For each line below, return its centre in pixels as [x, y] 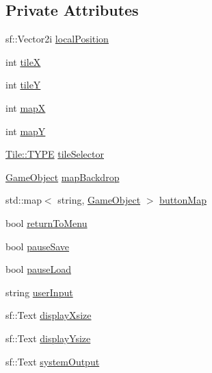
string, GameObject [99, 200]
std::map [24, 200]
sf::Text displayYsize [48, 338]
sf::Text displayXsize [49, 315]
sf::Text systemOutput [53, 361]
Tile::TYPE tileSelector [55, 154]
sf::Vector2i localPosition [57, 39]
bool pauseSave [38, 246]
